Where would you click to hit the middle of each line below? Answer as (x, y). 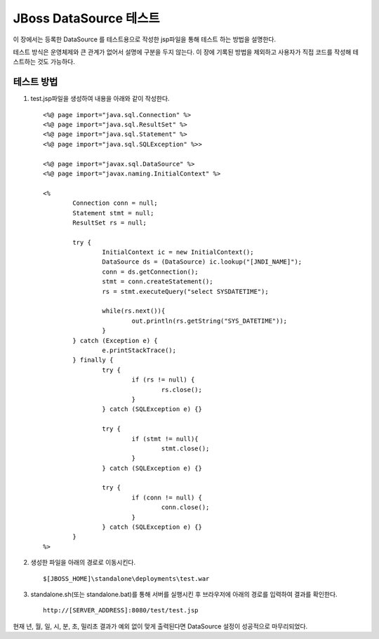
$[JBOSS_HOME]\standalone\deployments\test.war (126, 578)
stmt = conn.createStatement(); (158, 282)
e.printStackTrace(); (139, 350)
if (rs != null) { (163, 380)
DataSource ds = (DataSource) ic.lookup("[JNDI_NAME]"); (202, 262)
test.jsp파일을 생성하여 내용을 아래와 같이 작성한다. (100, 99)
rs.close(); (182, 390)
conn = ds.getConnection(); (151, 271)
